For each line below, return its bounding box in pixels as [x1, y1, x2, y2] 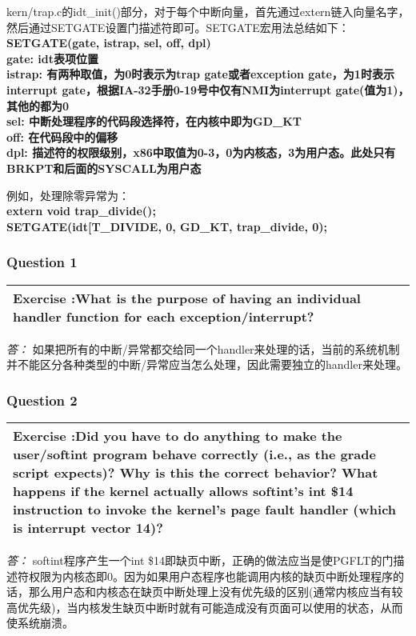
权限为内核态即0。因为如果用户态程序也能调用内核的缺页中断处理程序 [28, 567, 393, 584]
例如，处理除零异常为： [6, 186, 130, 203]
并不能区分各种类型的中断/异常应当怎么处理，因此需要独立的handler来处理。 [6, 356, 407, 373]
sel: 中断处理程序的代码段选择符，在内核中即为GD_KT [6, 113, 302, 130]
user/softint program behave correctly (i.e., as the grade [13, 444, 376, 463]
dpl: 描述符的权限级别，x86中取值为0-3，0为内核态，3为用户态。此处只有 [6, 144, 396, 161]
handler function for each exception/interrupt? [13, 306, 314, 326]
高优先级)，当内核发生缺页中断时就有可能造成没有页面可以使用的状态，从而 [6, 598, 403, 615]
